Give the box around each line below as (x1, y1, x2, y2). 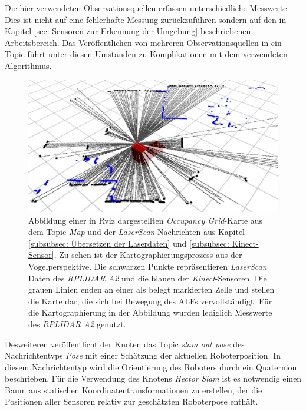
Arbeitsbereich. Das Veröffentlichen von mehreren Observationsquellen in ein (5, 36, 282, 48)
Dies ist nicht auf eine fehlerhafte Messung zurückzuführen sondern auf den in (5, 13, 287, 25)
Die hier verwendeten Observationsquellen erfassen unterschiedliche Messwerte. (5, 2, 289, 14)
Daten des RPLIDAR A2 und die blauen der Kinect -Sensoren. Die (28, 271, 267, 284)
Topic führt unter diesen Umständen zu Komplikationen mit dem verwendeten (5, 48, 288, 60)
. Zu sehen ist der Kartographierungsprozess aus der (54, 248, 242, 261)
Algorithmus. (5, 59, 52, 71)
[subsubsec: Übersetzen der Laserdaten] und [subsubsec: (28, 237, 229, 249)
